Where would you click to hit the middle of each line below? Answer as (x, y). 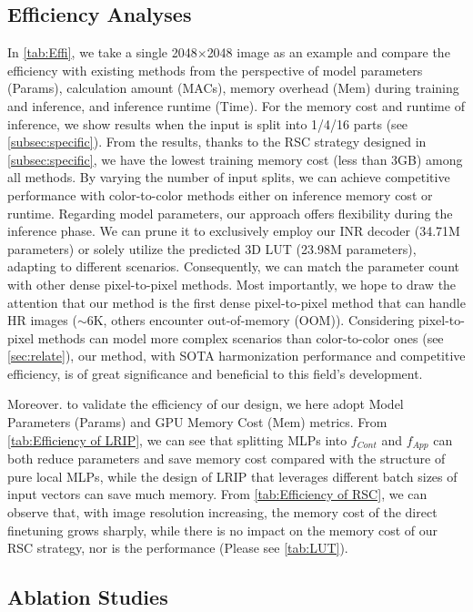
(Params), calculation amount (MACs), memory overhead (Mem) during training (233, 88)
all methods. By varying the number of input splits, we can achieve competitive (229, 177)
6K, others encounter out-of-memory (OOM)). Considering (251, 320)
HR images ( (42, 320)
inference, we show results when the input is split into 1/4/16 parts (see (208, 123)
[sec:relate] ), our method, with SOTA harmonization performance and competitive (236, 356)
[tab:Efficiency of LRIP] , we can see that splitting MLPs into (177, 439)
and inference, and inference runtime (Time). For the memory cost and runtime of (236, 105)
